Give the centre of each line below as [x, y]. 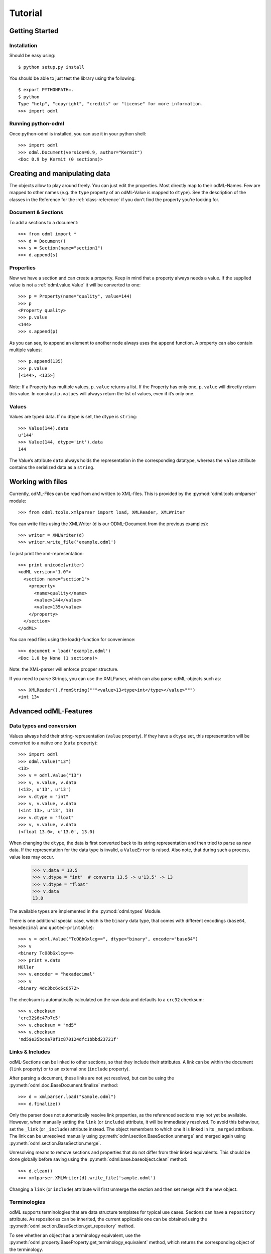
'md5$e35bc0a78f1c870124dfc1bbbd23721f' [69, 1039]
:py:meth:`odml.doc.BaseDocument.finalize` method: [64, 1085]
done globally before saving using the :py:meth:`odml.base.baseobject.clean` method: [98, 1159]
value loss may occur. [32, 857]
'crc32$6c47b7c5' [39, 1018]
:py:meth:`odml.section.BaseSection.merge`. [55, 1143]
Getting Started [34, 31]
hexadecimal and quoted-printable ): [52, 927]
